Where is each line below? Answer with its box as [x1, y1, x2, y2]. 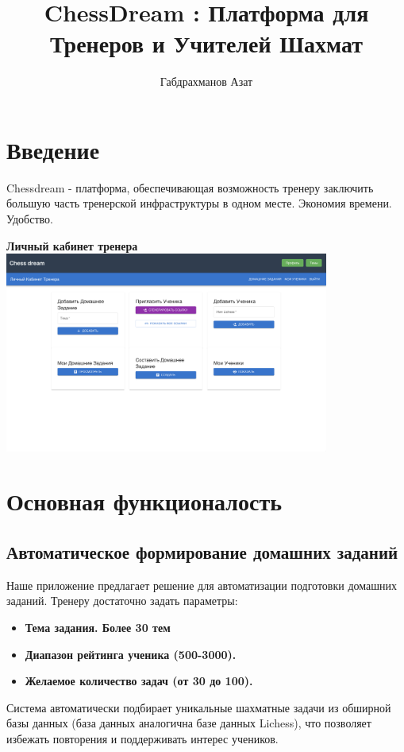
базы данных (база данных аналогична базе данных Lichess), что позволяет [6, 715, 371, 731]
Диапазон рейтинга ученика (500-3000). [25, 645, 237, 662]
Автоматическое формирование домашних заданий [6, 540, 398, 564]
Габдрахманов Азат [160, 73, 253, 90]
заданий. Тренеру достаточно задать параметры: [6, 592, 238, 609]
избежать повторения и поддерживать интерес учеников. [6, 730, 279, 746]
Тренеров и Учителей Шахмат [49, 27, 364, 60]
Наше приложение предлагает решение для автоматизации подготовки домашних [6, 576, 398, 593]
